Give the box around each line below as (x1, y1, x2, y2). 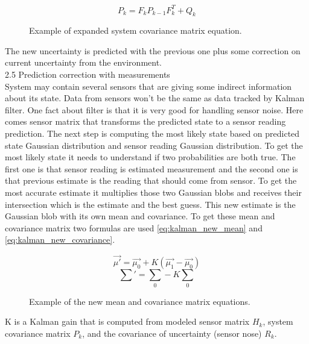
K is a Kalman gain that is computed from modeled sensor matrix (5, 315, 250, 328)
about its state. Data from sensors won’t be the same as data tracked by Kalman (5, 92, 305, 104)
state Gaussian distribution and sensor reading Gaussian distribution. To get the (5, 139, 303, 151)
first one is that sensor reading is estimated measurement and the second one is (5, 162, 298, 175)
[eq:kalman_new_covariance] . (5, 233, 115, 246)
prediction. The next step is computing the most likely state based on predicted (5, 127, 300, 140)
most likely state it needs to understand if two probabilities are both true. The (5, 151, 296, 163)
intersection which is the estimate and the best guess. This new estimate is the (5, 198, 296, 210)
